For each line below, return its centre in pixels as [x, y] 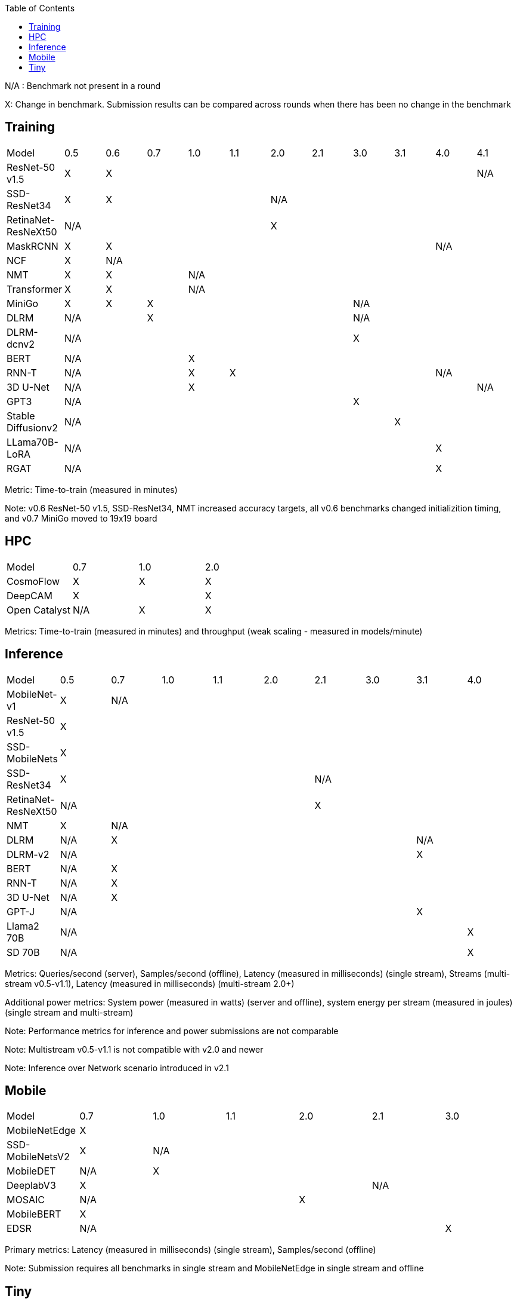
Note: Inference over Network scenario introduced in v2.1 [117, 1068]
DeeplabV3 [31, 1186]
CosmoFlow [33, 581]
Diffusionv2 [32, 427]
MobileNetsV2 [38, 1157]
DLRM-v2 [28, 854]
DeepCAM [30, 595]
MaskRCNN [32, 246]
